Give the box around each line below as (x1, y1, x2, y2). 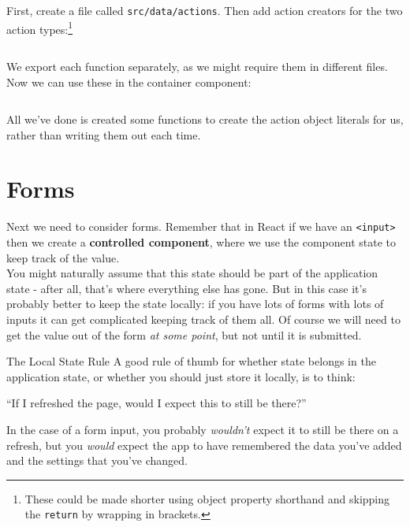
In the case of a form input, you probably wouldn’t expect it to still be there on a (6, 421, 399, 437)
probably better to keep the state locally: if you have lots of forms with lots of (6, 295, 384, 312)
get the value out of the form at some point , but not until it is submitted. (6, 326, 362, 343)
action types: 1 (6, 18, 73, 37)
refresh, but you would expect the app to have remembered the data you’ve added (6, 436, 402, 453)
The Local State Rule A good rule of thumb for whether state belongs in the (6, 353, 376, 369)
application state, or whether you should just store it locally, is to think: (6, 368, 356, 384)
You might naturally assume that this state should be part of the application (6, 265, 378, 281)
